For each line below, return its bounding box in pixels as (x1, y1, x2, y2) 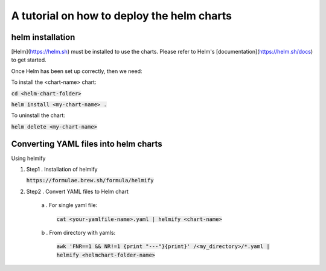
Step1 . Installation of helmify (26, 166, 98, 173)
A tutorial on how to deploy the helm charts (11, 9, 232, 22)
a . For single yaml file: (41, 202, 98, 209)
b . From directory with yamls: (41, 229, 116, 237)
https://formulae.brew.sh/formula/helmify (26, 177, 154, 184)
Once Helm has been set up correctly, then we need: (11, 67, 142, 75)
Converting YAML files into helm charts (11, 139, 162, 149)
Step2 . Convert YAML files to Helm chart (26, 188, 129, 195)
